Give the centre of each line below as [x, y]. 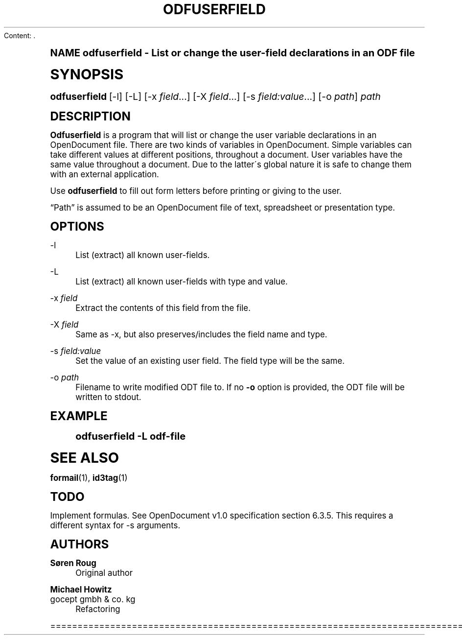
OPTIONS [77, 226]
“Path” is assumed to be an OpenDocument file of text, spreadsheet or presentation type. [223, 207]
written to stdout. [108, 397]
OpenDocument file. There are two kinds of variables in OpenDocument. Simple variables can [231, 145]
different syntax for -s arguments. [115, 525]
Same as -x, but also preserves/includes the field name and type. [201, 334]
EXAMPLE [79, 416]
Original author [104, 573]
